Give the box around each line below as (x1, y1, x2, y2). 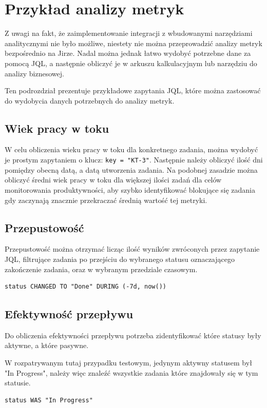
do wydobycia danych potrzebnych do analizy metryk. (5, 95, 175, 106)
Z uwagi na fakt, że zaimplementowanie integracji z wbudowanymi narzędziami (5, 28, 253, 38)
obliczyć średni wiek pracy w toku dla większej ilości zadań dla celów (5, 174, 222, 185)
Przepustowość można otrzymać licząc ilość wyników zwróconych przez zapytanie (5, 243, 260, 254)
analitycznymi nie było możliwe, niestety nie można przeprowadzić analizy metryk (5, 37, 262, 48)
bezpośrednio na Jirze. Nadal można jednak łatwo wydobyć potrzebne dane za (5, 48, 251, 58)
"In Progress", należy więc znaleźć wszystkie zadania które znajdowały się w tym (5, 367, 258, 378)
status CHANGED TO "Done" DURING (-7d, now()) (5, 283, 166, 291)
